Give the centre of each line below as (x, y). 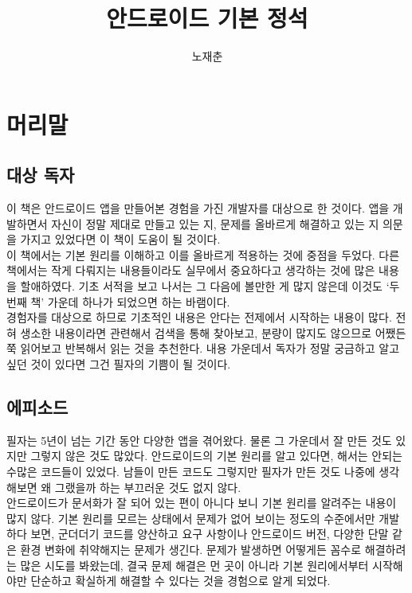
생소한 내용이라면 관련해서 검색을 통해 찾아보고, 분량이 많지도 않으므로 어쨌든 (213, 332)
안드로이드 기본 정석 (207, 18)
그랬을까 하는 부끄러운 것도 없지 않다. (148, 487)
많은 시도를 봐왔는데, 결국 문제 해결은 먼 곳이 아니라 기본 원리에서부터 (194, 565)
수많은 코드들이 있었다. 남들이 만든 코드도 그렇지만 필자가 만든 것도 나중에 (191, 472)
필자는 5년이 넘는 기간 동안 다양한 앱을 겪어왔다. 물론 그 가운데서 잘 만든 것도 (199, 440)
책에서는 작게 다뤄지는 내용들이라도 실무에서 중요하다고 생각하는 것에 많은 (191, 270)
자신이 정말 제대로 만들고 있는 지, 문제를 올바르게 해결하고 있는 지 (215, 223)
